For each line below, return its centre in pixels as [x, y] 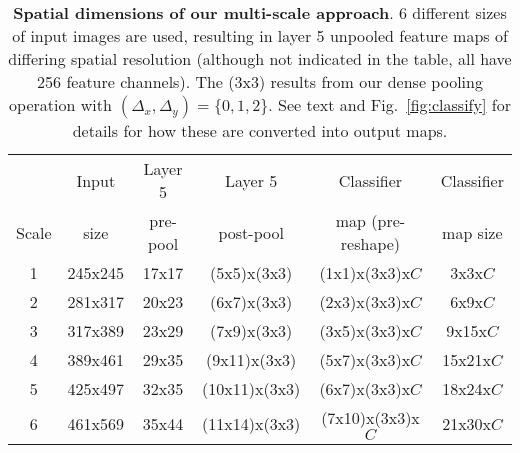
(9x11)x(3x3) [251, 359]
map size [472, 232]
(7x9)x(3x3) [251, 330]
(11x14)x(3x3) [251, 423]
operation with [60, 104]
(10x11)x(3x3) [251, 388]
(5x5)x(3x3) [251, 272]
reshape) [370, 243]
